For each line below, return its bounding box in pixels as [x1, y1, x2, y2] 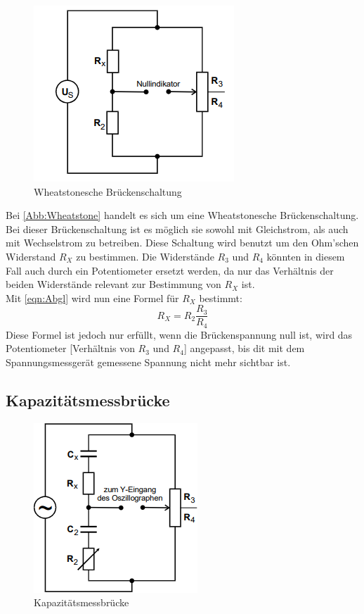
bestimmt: [199, 290, 242, 305]
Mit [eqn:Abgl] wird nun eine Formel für [6, 290, 179, 305]
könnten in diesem [266, 249, 345, 263]
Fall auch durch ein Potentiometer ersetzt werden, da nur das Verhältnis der [6, 263, 334, 277]
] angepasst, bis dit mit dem [183, 341, 305, 356]
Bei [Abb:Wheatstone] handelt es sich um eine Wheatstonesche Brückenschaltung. [6, 208, 359, 223]
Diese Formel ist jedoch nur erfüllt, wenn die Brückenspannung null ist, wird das [6, 327, 353, 342]
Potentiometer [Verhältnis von [6, 341, 135, 356]
